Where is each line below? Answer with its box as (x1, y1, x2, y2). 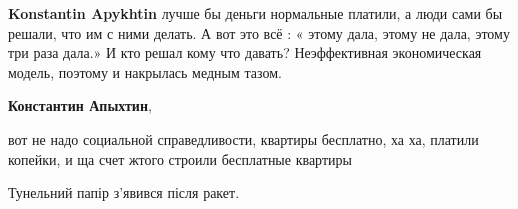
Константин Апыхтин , (8, 95, 152, 116)
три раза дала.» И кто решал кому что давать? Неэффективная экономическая (8, 42, 482, 63)
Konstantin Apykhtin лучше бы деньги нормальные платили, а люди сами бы (8, 3, 503, 23)
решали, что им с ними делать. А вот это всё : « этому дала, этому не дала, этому (8, 22, 510, 43)
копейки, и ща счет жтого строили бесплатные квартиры (8, 148, 352, 169)
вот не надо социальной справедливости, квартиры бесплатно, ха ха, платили (8, 128, 479, 149)
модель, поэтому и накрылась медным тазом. (8, 61, 282, 82)
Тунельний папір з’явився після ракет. (8, 182, 240, 203)
